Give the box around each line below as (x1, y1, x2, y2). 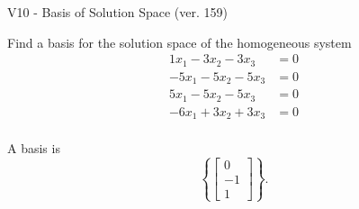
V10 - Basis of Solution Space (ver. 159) (7, 3, 228, 21)
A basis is (7, 139, 60, 158)
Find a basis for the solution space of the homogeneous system (7, 32, 352, 51)
